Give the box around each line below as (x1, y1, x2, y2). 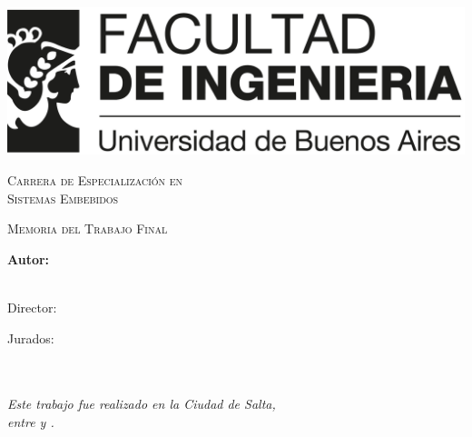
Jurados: (7, 328, 54, 347)
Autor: (7, 249, 50, 268)
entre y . (7, 412, 54, 431)
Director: (7, 297, 57, 316)
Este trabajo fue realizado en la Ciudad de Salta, (7, 394, 276, 413)
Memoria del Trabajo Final (7, 219, 168, 238)
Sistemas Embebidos (7, 188, 119, 207)
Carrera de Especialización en (7, 171, 183, 190)
